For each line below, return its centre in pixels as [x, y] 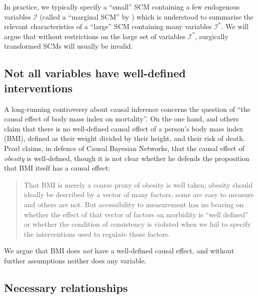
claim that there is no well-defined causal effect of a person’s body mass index [124, 128]
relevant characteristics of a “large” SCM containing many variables [108, 26]
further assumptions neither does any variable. [75, 260]
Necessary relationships [66, 287]
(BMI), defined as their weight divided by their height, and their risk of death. [124, 138]
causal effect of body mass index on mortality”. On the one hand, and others [121, 119]
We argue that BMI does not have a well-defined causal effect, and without [119, 251]
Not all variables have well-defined [95, 73]
